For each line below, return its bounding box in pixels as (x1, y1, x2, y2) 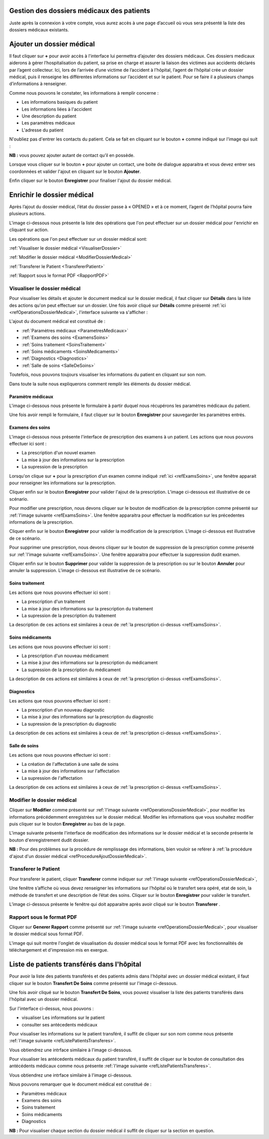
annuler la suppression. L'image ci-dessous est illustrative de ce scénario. (9, 568, 161, 573)
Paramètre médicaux (9, 394, 53, 400)
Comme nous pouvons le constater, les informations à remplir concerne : (9, 90, 159, 96)
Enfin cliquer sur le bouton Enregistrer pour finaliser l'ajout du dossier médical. (9, 177, 172, 184)
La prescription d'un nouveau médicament (21, 653, 109, 659)
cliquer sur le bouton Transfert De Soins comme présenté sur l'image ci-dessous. (9, 980, 178, 986)
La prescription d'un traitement (21, 598, 86, 605)
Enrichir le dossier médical (9, 190, 94, 199)
